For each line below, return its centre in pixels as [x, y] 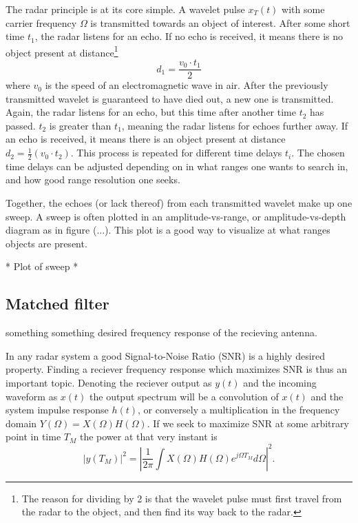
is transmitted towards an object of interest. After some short [220, 22]
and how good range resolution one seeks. [93, 180]
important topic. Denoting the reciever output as [109, 383]
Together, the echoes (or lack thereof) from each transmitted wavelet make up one [179, 203]
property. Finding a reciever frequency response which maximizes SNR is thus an [177, 369]
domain [21, 423]
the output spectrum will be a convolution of [184, 396]
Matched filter [57, 304]
